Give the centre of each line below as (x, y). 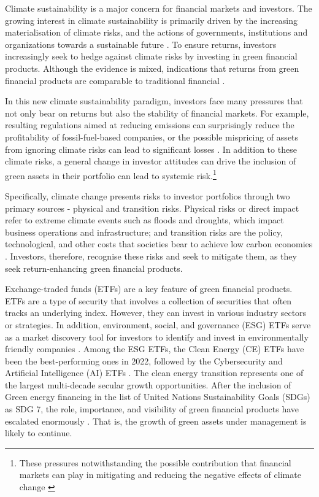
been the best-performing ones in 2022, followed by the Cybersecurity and (144, 360)
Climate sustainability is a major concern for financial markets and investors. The (159, 8)
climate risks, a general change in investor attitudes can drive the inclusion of (151, 161)
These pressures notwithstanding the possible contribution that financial (155, 462)
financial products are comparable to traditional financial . (115, 80)
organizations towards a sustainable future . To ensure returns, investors (141, 44)
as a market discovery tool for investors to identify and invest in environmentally (157, 337)
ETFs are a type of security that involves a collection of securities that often (148, 300)
